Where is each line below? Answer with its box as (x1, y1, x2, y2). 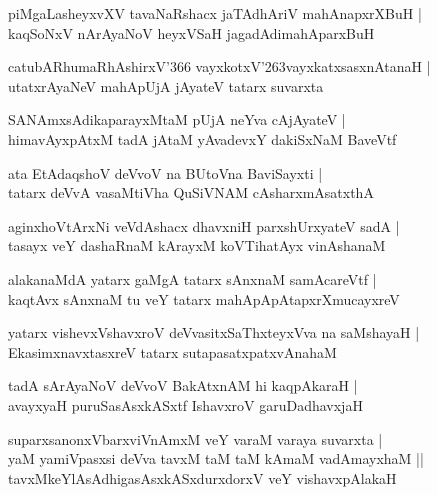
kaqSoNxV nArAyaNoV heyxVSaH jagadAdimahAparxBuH (8, 22, 375, 43)
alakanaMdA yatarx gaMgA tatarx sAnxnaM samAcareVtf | (8, 268, 377, 289)
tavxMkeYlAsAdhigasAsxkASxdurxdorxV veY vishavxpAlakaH (8, 467, 397, 488)
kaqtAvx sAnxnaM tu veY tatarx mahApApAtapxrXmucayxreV (8, 288, 400, 309)
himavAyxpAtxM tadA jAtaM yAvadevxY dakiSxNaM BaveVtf (8, 128, 397, 149)
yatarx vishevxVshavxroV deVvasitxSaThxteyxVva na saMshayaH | (8, 322, 420, 343)
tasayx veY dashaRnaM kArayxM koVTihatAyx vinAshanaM (8, 235, 386, 256)
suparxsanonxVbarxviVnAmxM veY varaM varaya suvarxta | (8, 428, 383, 449)
